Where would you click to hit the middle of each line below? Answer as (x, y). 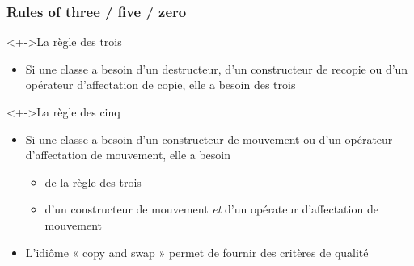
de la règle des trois (93, 182)
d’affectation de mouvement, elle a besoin (128, 155)
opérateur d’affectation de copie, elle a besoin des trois (161, 84)
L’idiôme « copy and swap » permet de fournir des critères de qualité (197, 252)
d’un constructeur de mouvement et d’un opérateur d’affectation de (211, 209)
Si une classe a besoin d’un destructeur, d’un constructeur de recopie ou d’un (217, 68)
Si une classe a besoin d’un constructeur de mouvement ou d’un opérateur (209, 139)
